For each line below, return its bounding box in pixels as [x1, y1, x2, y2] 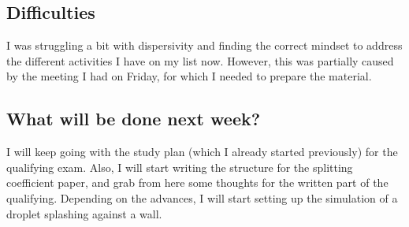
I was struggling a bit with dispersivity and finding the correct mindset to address [6, 37, 403, 54]
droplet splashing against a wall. [6, 205, 162, 221]
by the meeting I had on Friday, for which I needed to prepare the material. [6, 68, 372, 84]
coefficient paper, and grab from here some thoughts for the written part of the [6, 174, 389, 191]
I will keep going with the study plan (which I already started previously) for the [6, 143, 398, 160]
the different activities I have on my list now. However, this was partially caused [6, 52, 394, 69]
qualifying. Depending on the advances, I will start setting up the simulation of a [6, 189, 398, 206]
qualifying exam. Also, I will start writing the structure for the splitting [6, 158, 353, 175]
